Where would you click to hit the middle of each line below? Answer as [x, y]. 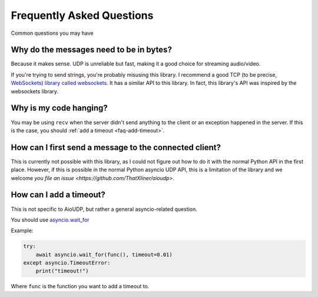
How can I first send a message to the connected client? [116, 147]
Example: [22, 231]
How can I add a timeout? [58, 195]
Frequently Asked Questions [82, 15]
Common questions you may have [52, 33]
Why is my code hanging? [59, 108]
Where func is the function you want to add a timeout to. [80, 286]
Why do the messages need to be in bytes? [91, 50]
